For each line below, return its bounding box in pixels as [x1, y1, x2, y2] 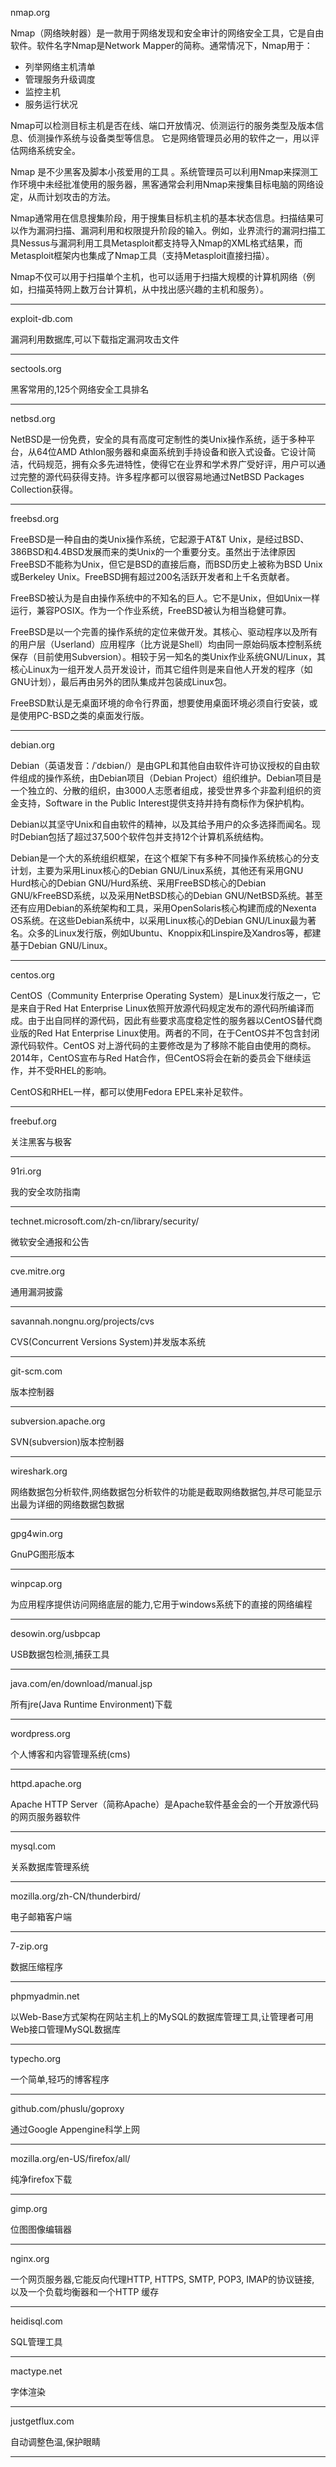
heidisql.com [10, 2315, 63, 2327]
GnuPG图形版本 [10, 1548, 75, 1560]
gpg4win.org [10, 1528, 63, 1539]
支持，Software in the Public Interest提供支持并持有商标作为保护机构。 [18, 797, 310, 809]
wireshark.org [10, 1465, 68, 1477]
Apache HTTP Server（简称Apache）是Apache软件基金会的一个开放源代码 [10, 1798, 319, 1810]
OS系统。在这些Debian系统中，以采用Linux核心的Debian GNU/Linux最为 [10, 915, 308, 926]
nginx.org [10, 2253, 50, 2264]
